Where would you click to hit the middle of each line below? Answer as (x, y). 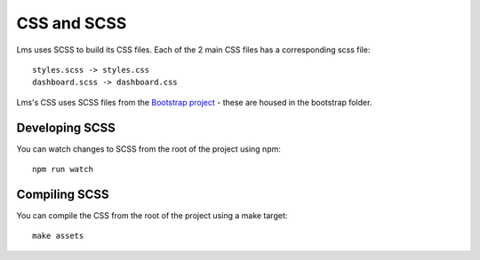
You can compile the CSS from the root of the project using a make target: (152, 215)
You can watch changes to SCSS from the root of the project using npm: (149, 149)
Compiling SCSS (63, 194)
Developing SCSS (66, 127)
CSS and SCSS (72, 23)
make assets (58, 236)
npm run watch (63, 169)
